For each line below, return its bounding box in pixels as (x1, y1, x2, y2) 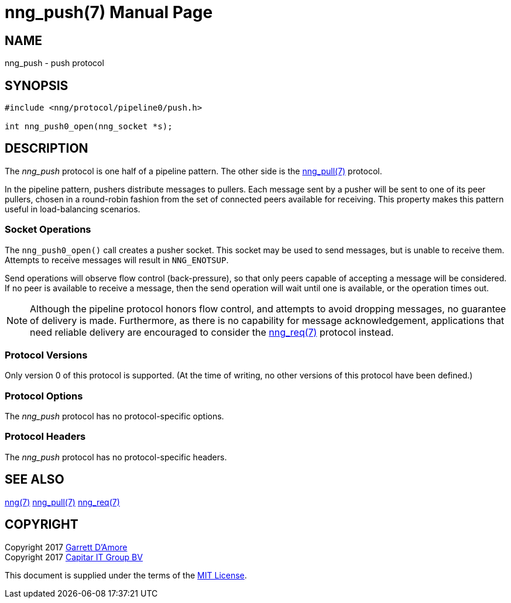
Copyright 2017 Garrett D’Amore (5, 542, 128, 552)
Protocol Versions (5, 349, 88, 361)
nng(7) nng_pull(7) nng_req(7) (5, 497, 120, 507)
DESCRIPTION (5, 141, 88, 156)
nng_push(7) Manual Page (5, 2, 213, 22)
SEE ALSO (5, 472, 64, 487)
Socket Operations (5, 223, 91, 236)
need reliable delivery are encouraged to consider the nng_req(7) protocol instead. (30, 326, 394, 338)
